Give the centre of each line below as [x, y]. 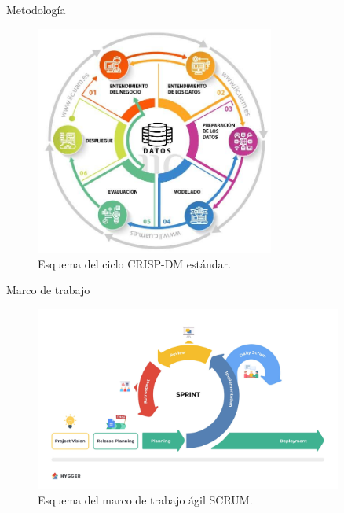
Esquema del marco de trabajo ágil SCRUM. [145, 500]
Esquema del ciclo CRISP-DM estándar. [134, 263]
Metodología [36, 9]
